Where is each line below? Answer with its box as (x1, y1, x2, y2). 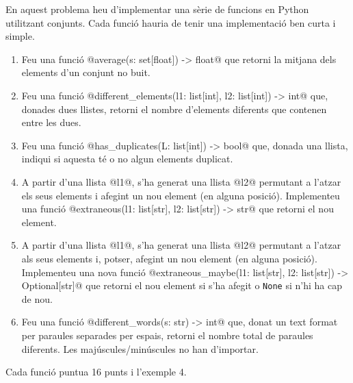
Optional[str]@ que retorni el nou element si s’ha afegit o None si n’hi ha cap (21, 278, 342, 293)
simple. (5, 29, 35, 43)
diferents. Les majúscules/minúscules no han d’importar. (21, 341, 259, 356)
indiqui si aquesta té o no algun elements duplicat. (21, 151, 233, 166)
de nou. (21, 291, 53, 306)
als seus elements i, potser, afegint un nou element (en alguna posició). (21, 251, 317, 265)
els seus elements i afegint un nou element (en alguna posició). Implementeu (21, 188, 340, 202)
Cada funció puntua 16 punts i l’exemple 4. (5, 365, 187, 379)
